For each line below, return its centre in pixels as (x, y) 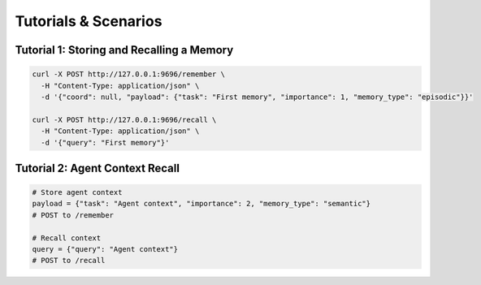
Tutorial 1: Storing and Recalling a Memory (124, 50)
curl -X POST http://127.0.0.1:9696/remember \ (128, 74)
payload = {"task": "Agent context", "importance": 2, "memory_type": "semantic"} (201, 204)
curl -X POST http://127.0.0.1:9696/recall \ (124, 119)
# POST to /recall (69, 261)
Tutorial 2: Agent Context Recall (97, 168)
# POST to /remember (73, 215)
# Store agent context (77, 192)
